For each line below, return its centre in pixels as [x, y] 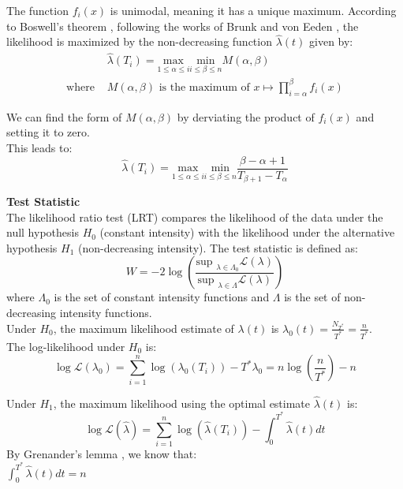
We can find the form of [64, 116]
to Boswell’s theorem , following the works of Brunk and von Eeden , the [183, 26]
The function [37, 10]
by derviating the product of [246, 116]
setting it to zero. [48, 132]
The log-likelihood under [66, 346]
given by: [331, 41]
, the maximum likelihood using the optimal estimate [182, 403]
